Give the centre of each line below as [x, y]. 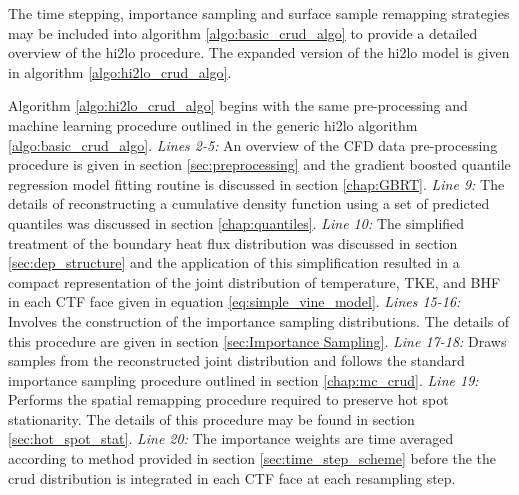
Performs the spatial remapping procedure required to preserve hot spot [228, 399]
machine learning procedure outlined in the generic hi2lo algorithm [213, 124]
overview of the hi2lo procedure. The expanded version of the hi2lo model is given [259, 52]
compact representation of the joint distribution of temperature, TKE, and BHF [254, 281]
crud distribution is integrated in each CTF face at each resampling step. [232, 477]
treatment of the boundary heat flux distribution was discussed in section [233, 242]
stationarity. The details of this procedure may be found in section [211, 418]
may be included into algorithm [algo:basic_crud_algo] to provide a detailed [243, 32]
